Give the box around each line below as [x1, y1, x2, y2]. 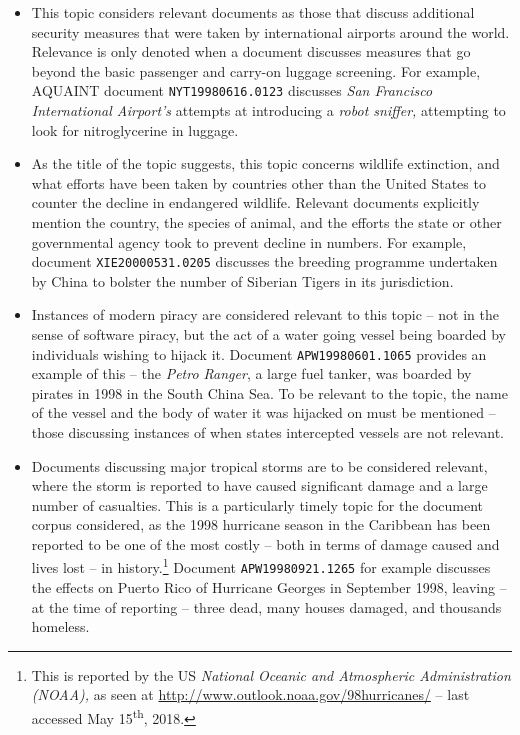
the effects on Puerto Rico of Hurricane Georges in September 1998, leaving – [31, 576, 507, 597]
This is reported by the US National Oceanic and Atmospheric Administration [31, 664, 511, 685]
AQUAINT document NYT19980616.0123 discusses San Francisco [31, 80, 433, 101]
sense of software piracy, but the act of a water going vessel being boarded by [31, 324, 506, 345]
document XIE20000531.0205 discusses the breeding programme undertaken [31, 251, 498, 272]
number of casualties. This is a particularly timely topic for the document [31, 494, 483, 515]
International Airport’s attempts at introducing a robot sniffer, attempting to [31, 100, 506, 121]
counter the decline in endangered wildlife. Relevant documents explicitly [31, 192, 480, 213]
